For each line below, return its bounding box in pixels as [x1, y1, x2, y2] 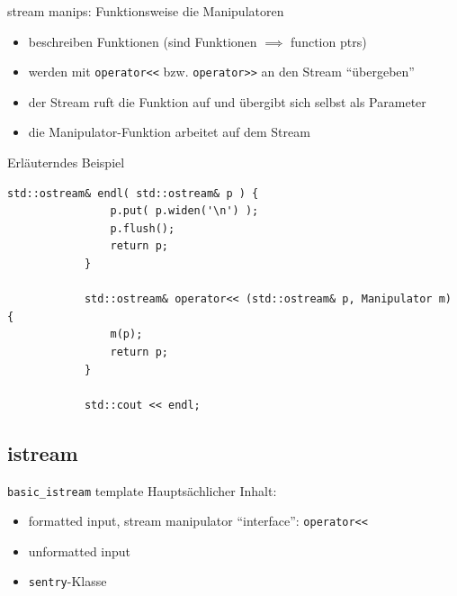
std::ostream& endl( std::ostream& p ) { [7, 186, 259, 200]
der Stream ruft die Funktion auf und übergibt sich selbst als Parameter [28, 92, 426, 111]
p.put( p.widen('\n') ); [110, 204, 259, 218]
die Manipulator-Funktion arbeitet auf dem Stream [28, 122, 310, 141]
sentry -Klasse [28, 572, 107, 591]
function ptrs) [291, 32, 367, 50]
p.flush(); [110, 221, 175, 235]
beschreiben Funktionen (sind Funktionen [28, 32, 257, 50]
